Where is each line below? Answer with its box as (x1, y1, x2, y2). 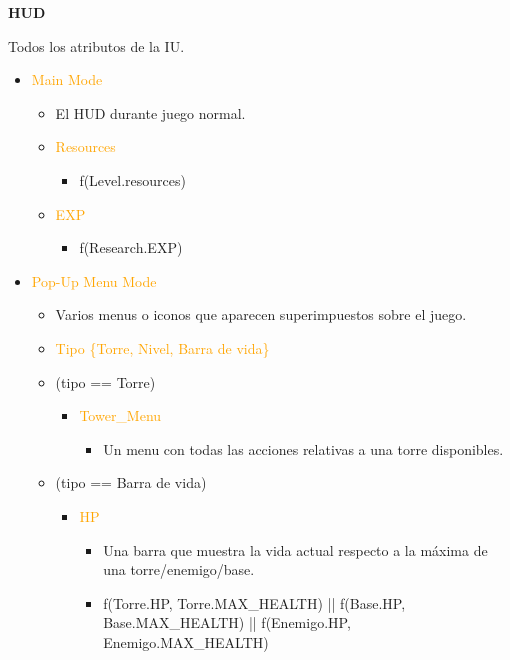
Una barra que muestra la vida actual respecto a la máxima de (103, 539, 488, 560)
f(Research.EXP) (79, 237, 183, 258)
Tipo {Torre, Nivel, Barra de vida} (55, 337, 270, 358)
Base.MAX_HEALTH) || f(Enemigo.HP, (103, 612, 351, 633)
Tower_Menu (79, 405, 162, 426)
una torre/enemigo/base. (103, 559, 255, 580)
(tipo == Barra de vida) (55, 472, 207, 493)
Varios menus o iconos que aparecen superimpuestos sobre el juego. (55, 304, 467, 325)
